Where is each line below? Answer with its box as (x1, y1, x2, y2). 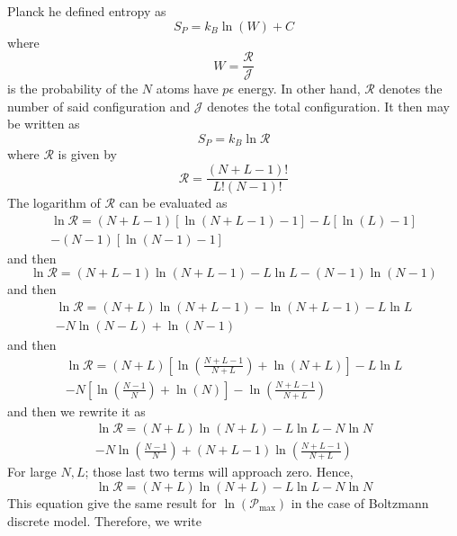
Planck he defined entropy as (7, 2, 166, 20)
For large (7, 462, 57, 481)
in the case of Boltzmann (291, 493, 429, 512)
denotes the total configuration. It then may (207, 96, 450, 115)
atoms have (156, 79, 219, 98)
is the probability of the (7, 79, 139, 98)
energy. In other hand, (237, 79, 361, 98)
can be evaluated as (119, 193, 228, 212)
